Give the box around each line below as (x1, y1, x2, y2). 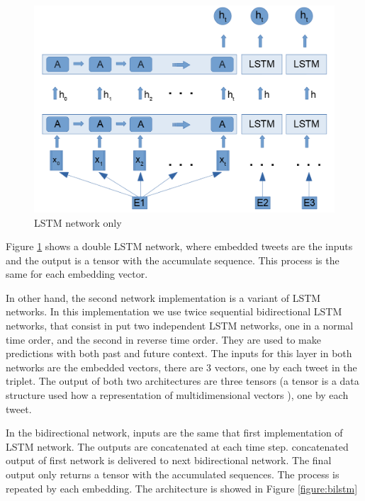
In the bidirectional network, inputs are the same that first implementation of (6, 425, 343, 440)
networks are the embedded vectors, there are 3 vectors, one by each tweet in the (6, 359, 357, 374)
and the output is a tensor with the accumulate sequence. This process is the (6, 252, 339, 267)
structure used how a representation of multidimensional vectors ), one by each (6, 388, 349, 403)
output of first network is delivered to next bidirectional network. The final (6, 453, 332, 468)
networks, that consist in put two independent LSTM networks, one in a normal (6, 318, 354, 333)
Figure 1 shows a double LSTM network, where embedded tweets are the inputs (6, 239, 353, 254)
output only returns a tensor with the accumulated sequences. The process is (6, 467, 339, 481)
